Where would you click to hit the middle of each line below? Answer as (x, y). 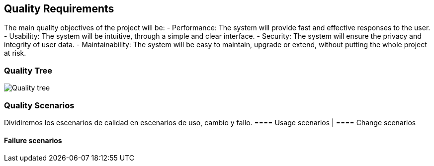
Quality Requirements (59, 9)
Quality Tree (28, 70)
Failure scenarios (33, 140)
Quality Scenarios (39, 105)
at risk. (15, 53)
